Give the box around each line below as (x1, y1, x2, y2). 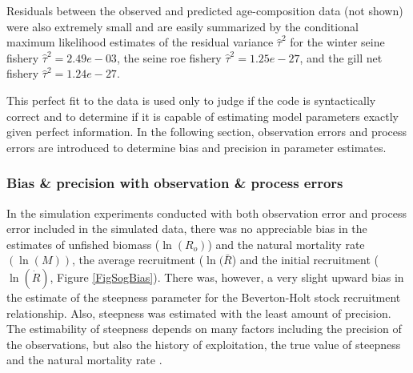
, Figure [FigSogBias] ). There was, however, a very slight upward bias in (50, 268, 404, 285)
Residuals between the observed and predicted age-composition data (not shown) (6, 2, 403, 18)
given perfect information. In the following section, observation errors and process (6, 123, 407, 140)
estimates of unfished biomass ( (6, 235, 160, 252)
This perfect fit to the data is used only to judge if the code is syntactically (6, 91, 376, 108)
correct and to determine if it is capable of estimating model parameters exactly (6, 107, 399, 124)
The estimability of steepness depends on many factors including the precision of (6, 320, 402, 337)
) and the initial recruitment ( (231, 251, 379, 268)
